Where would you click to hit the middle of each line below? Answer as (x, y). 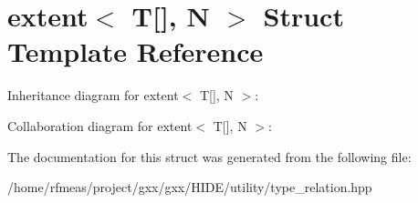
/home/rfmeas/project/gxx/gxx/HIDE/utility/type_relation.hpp (190, 187)
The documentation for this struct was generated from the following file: (209, 156)
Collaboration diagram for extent (100, 125)
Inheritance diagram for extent (93, 95)
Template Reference (136, 51)
